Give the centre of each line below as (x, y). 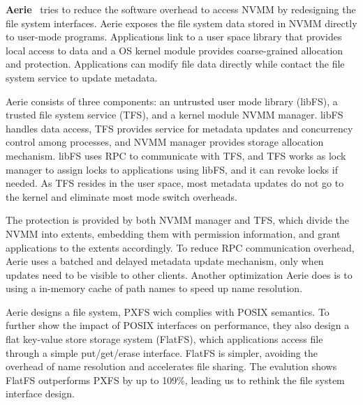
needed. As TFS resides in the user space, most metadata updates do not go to (175, 183)
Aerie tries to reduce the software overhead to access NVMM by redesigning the (181, 9)
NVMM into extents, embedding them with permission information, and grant (173, 233)
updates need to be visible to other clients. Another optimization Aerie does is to (179, 274)
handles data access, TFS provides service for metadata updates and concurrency (179, 128)
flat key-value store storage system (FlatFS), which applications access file (164, 339)
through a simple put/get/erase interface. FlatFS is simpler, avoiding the (162, 352)
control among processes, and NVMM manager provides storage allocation (165, 142)
